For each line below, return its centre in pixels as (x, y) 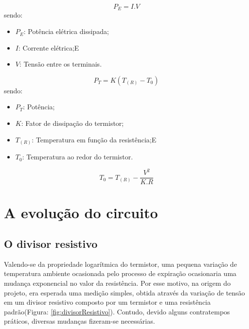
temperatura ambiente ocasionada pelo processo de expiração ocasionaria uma (120, 273)
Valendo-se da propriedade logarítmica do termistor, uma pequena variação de (121, 264)
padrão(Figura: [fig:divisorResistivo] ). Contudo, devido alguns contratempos (117, 311)
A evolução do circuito (81, 213)
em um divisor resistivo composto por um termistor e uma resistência (107, 302)
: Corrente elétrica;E (49, 47)
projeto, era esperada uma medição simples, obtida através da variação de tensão (124, 292)
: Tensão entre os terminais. (61, 64)
